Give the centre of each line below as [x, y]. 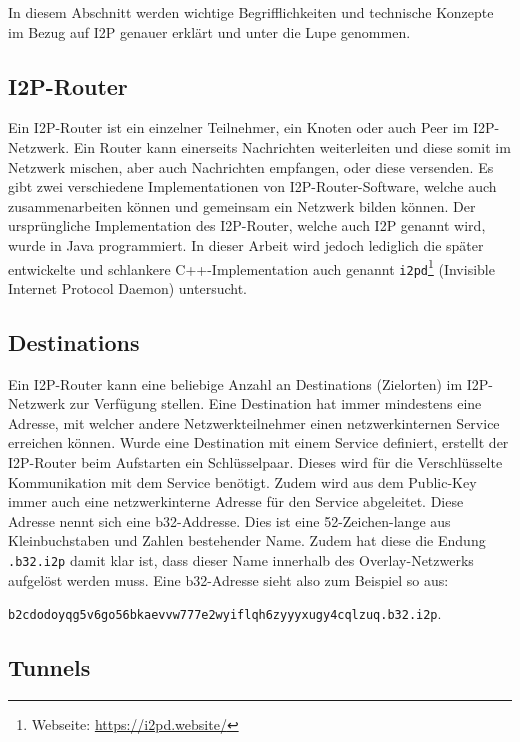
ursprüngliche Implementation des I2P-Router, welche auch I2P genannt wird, [247, 225]
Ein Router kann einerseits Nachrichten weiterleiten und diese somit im [292, 146]
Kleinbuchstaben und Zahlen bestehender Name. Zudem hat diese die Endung [247, 540]
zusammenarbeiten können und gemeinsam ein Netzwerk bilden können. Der [242, 205]
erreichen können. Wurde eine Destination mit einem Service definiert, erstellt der [258, 442]
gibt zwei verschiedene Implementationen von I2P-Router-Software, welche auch [252, 186]
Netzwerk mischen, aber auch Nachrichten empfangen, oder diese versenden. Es [251, 166]
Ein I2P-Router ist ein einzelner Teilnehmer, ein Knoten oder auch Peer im [238, 127]
